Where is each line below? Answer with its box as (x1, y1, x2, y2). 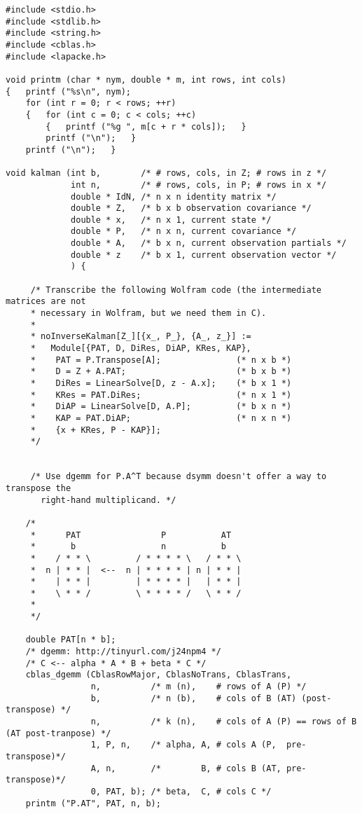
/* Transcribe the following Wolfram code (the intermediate (30, 284, 322, 295)
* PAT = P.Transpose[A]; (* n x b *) (30, 354, 292, 365)
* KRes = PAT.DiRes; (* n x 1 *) (30, 389, 292, 400)
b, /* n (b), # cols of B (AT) (90, 693, 297, 703)
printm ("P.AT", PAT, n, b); (25, 798, 161, 808)
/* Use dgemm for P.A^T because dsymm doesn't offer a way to (30, 471, 327, 482)
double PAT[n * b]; (25, 635, 116, 645)
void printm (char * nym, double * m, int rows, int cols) (6, 74, 286, 85)
